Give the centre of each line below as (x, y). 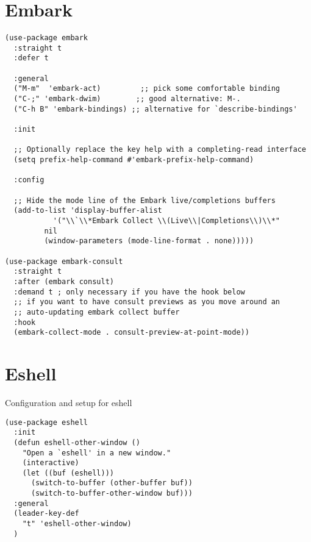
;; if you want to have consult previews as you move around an (147, 302)
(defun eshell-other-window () (77, 442)
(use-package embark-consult (64, 261)
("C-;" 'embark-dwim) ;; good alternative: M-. (127, 99)
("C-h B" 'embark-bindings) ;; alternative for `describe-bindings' (155, 109)
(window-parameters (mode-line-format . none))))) (149, 241)
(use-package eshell (47, 422)
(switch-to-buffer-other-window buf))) (112, 494)
